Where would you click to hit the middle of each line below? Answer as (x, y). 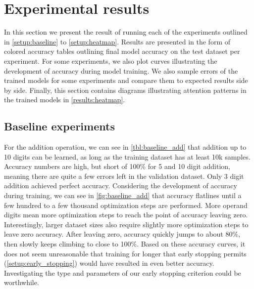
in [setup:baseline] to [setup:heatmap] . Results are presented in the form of (117, 41)
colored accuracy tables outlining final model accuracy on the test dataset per (122, 51)
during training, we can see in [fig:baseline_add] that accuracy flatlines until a (123, 195)
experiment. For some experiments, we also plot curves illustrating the (111, 61)
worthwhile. (22, 282)
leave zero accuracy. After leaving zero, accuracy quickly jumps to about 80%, (122, 234)
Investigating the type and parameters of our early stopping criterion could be (123, 272)
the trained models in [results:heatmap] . (65, 100)
